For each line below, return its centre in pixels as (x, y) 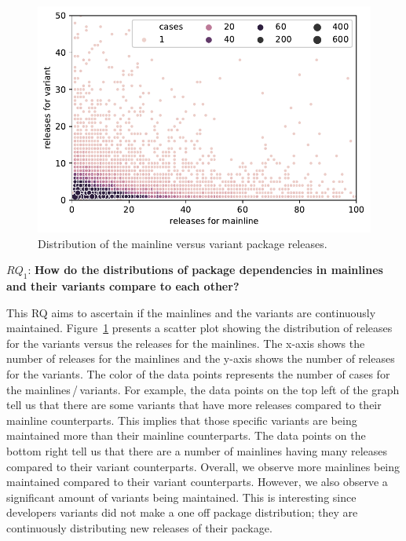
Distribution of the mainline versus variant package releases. (183, 243)
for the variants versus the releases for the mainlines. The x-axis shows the (186, 343)
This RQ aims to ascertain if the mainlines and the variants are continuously (191, 312)
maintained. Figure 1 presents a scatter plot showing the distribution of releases (199, 328)
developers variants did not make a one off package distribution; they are (182, 512)
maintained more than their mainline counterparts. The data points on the (186, 435)
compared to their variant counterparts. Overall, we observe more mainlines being (203, 466)
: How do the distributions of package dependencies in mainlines (205, 270)
